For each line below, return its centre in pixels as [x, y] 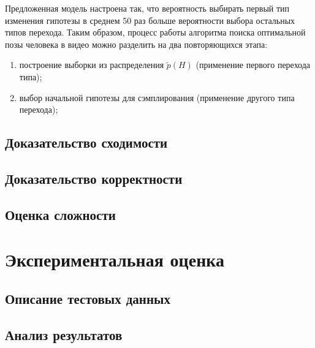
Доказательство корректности [94, 178]
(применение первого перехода [253, 65]
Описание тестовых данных [88, 298]
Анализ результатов [64, 334]
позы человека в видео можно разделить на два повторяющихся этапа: [136, 44]
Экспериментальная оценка [115, 259]
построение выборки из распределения [92, 65]
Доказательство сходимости [86, 142]
